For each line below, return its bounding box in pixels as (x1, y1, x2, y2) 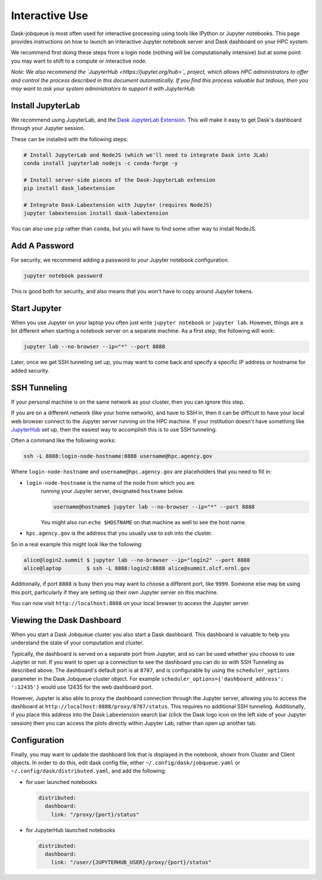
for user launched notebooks (26, 778, 97, 785)
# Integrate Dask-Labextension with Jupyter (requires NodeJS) (23, 202, 213, 208)
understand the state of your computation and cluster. (11, 639, 144, 646)
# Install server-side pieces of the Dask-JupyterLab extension (23, 176, 216, 183)
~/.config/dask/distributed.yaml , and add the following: (11, 767, 166, 774)
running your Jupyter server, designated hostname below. (41, 488, 184, 495)
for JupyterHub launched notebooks (26, 826, 116, 833)
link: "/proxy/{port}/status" (51, 811, 140, 818)
